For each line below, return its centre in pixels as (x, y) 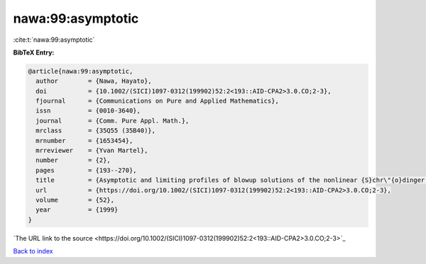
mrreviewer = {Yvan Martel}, (92, 151)
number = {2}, (73, 160)
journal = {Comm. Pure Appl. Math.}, (113, 121)
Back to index (33, 251)
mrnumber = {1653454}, (84, 140)
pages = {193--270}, (87, 170)
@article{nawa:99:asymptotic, (81, 71)
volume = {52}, (75, 200)
